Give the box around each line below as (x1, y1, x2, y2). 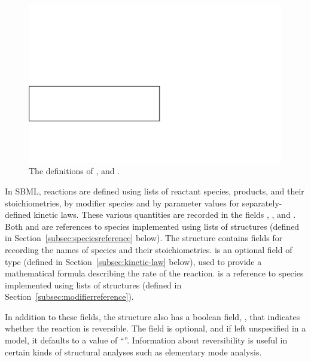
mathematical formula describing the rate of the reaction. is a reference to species (5, 267, 304, 279)
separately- (242, 196, 282, 209)
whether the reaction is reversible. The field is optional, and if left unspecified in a (5, 322, 306, 334)
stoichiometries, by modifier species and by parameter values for (5, 196, 240, 209)
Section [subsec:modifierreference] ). (5, 290, 134, 303)
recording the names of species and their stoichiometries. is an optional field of (5, 243, 292, 255)
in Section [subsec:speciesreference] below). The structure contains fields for (5, 232, 283, 244)
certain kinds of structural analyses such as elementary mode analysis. (5, 345, 262, 358)
